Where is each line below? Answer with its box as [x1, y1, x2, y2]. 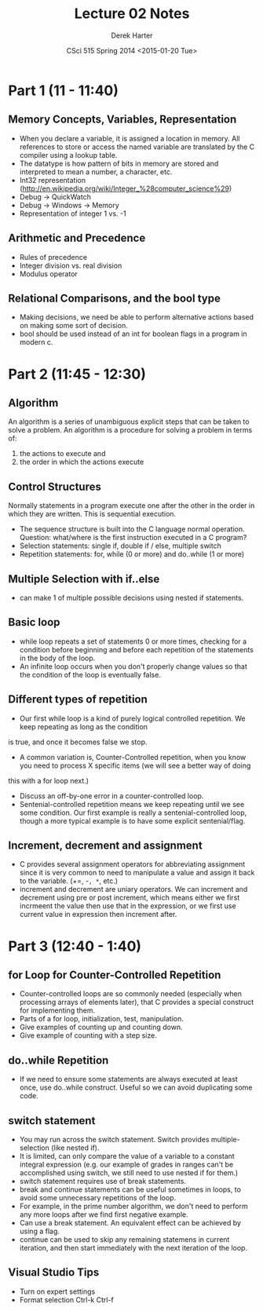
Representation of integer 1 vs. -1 [19, 209, 127, 218]
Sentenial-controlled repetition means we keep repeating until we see [19, 799, 245, 809]
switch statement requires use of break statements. [19, 1177, 187, 1186]
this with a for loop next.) [8, 776, 89, 785]
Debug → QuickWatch [19, 192, 92, 201]
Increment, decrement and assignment [8, 839, 203, 853]
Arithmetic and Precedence [8, 232, 146, 245]
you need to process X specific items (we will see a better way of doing [19, 761, 251, 770]
